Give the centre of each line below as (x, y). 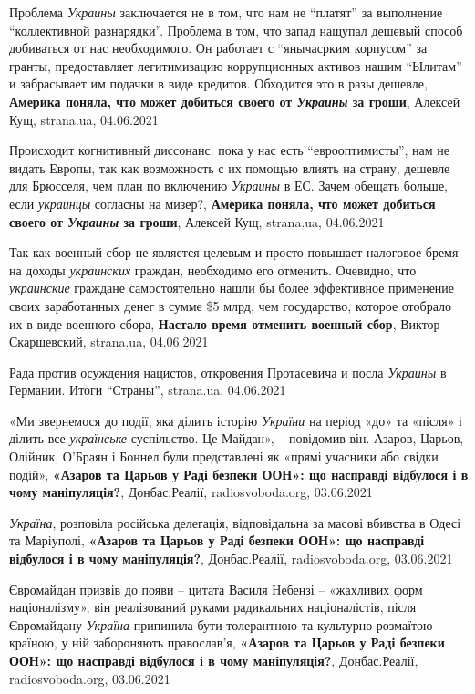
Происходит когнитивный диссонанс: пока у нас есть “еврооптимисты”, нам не (230, 150)
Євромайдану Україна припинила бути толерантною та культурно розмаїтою (221, 624)
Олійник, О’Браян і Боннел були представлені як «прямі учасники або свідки (224, 456)
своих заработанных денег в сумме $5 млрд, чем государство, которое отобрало (230, 305)
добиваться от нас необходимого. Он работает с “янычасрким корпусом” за (218, 48)
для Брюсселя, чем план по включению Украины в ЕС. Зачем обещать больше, (228, 186)
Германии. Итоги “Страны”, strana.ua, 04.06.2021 (148, 390)
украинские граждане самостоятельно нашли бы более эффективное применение (232, 288)
